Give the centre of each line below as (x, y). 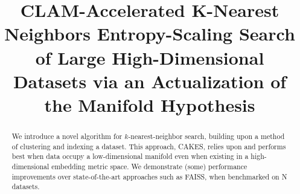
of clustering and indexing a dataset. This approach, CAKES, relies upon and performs (149, 146)
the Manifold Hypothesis (150, 104)
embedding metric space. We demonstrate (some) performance (149, 166)
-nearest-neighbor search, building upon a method (206, 136)
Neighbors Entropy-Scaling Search (150, 34)
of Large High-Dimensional (150, 57)
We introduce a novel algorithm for (67, 136)
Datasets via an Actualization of (150, 81)
